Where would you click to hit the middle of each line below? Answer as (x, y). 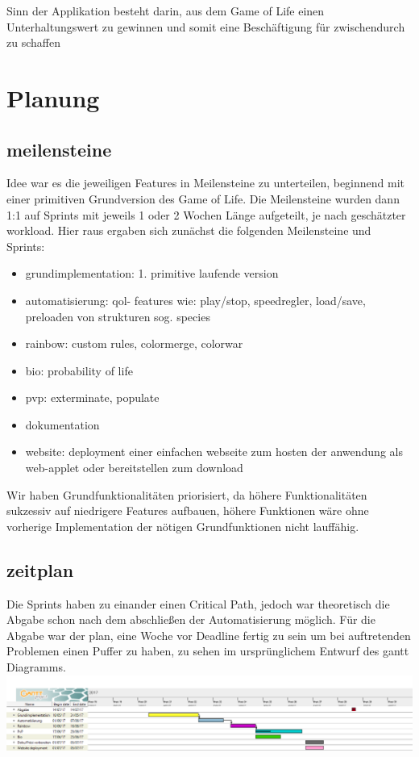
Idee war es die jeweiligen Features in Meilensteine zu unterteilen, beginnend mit (206, 183)
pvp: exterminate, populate (92, 397)
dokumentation (62, 424)
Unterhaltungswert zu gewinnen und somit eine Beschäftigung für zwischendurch (206, 26)
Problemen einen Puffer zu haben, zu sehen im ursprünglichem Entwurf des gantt (208, 651)
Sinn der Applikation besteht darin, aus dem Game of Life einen (166, 10)
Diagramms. (36, 667)
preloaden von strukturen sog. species (118, 316)
